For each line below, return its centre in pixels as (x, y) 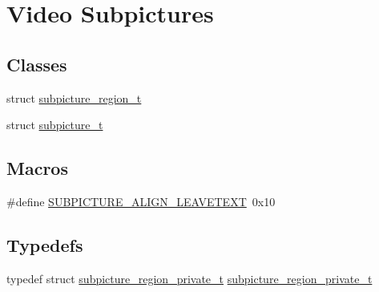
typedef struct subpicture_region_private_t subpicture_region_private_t (189, 278)
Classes (37, 64)
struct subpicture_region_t (74, 97)
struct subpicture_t (55, 125)
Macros (37, 168)
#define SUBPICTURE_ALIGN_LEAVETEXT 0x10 (141, 201)
